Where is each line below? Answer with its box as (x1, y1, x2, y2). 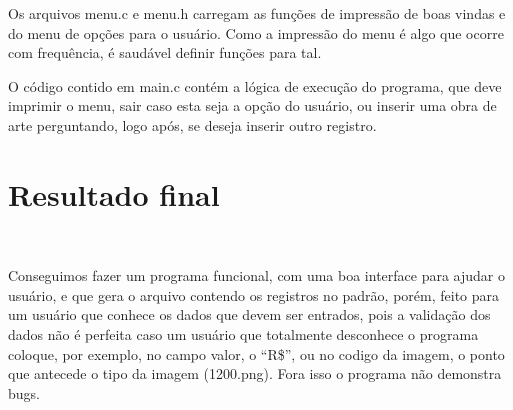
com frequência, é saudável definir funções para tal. (8, 42, 322, 63)
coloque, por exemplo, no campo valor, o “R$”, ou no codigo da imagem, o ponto (8, 343, 505, 364)
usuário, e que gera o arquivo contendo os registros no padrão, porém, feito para (8, 284, 500, 305)
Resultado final (8, 173, 220, 214)
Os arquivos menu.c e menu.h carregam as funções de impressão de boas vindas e (8, 3, 506, 23)
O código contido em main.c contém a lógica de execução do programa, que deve (8, 75, 502, 96)
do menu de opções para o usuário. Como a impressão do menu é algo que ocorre (8, 22, 504, 43)
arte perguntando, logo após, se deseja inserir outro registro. (8, 114, 377, 135)
